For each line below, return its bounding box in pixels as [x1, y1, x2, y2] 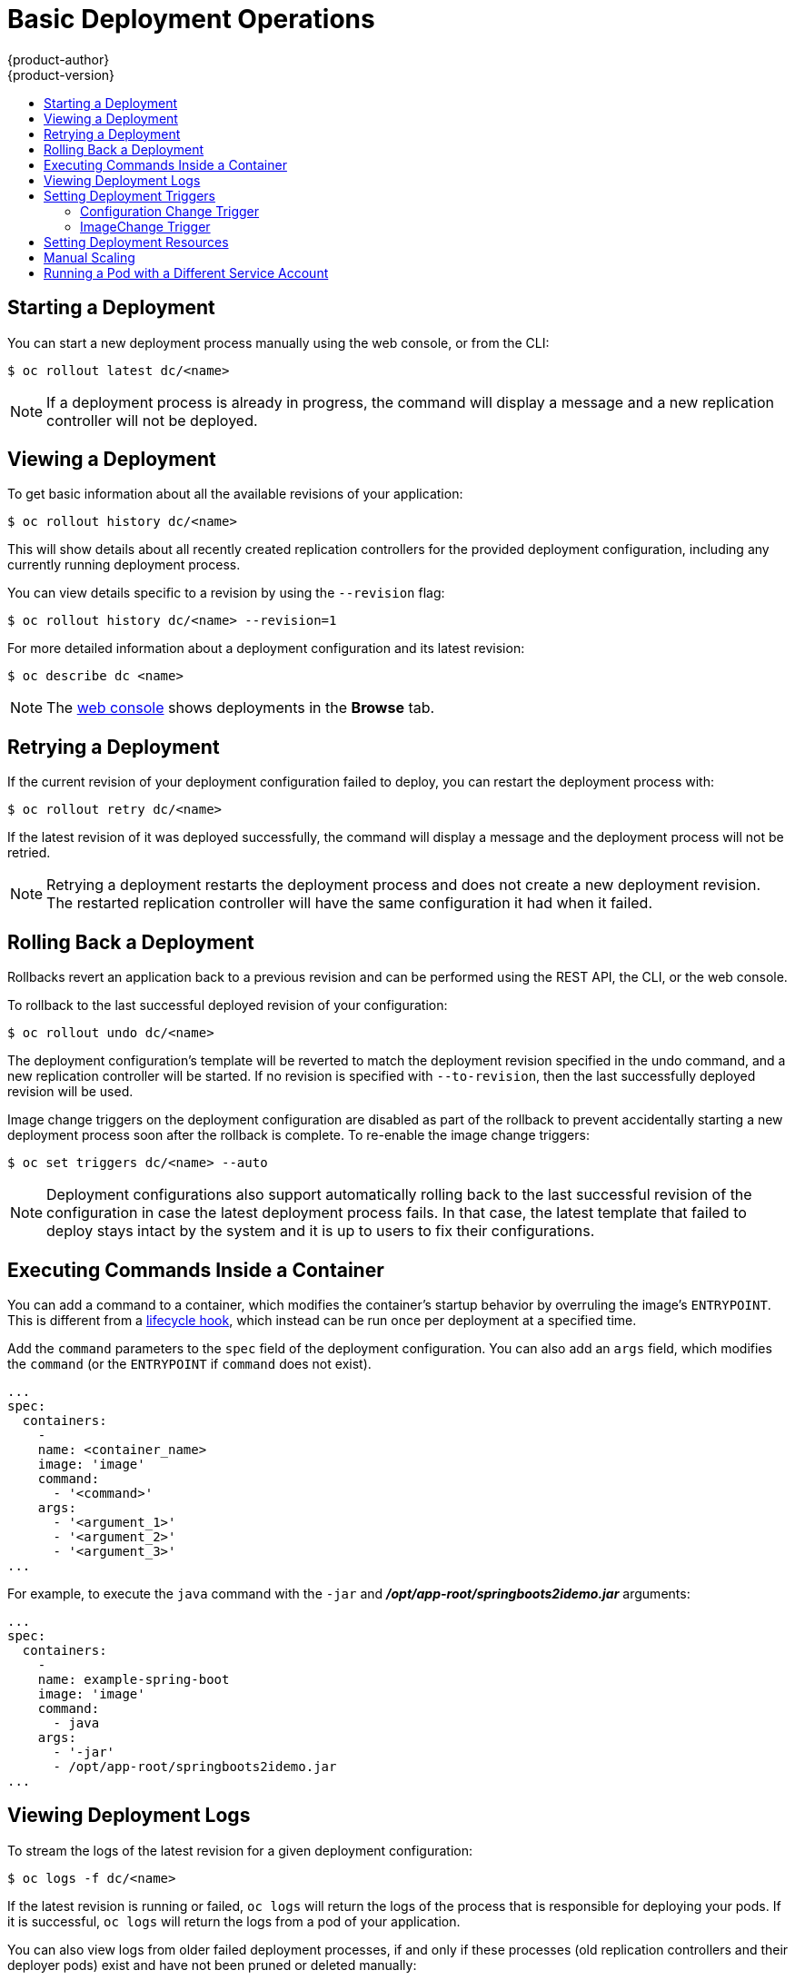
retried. [7, 845, 51, 861]
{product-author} [7, 51, 110, 67]
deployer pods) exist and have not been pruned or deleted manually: [7, 1956, 417, 1973]
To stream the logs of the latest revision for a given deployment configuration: [7, 1842, 473, 1858]
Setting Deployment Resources [44, 233, 229, 250]
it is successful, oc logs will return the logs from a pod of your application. [7, 1913, 461, 1929]
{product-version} [7, 66, 115, 83]
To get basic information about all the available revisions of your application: [7, 486, 463, 502]
